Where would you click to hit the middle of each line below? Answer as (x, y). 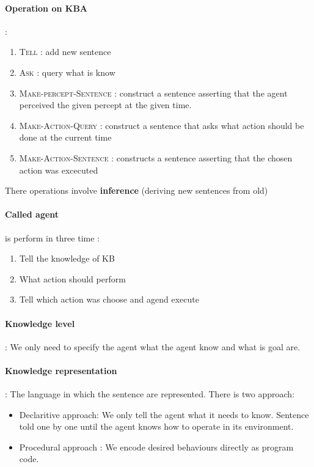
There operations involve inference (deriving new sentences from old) (137, 190)
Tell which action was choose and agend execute (109, 299)
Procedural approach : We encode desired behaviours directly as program (156, 447)
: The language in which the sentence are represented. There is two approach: (150, 394)
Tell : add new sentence (65, 52)
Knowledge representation (61, 370)
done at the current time (65, 137)
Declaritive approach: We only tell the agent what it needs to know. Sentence (164, 414)
